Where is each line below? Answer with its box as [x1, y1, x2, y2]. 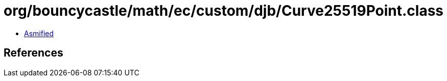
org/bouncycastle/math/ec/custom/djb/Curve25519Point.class [4, 2, 444, 19]
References [4, 46, 63, 60]
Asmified [24, 29, 54, 38]
